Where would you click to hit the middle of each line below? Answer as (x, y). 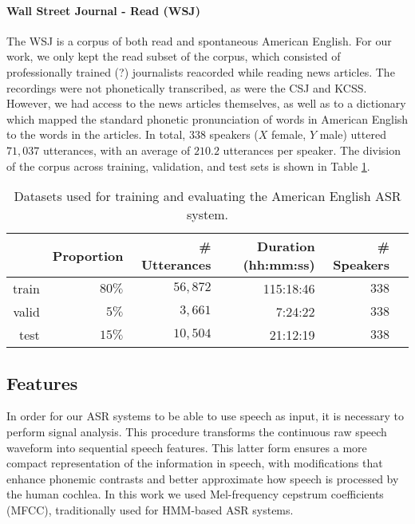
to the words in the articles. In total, (96, 134)
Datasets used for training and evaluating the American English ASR (207, 196)
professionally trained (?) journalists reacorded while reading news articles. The (201, 71)
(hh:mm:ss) (279, 265)
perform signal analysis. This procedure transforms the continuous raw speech (197, 431)
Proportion (88, 255)
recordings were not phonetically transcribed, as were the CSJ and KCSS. (187, 87)
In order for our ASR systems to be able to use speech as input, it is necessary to (206, 416)
